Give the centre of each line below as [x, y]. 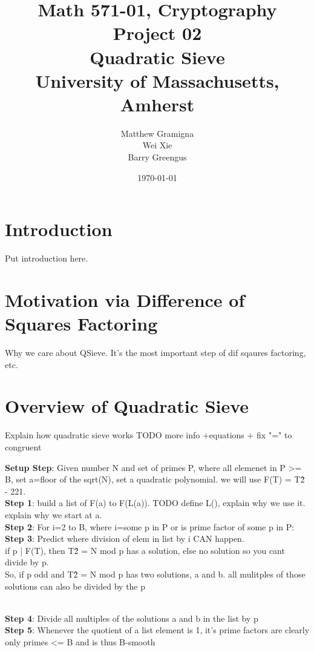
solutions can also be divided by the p [75, 586]
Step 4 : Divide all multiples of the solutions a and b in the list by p [132, 618]
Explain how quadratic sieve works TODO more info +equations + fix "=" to [149, 435]
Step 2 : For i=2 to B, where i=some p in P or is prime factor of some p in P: [150, 526]
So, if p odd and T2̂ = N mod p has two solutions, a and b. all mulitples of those [155, 574]
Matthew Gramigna [157, 133]
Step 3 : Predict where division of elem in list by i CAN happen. [125, 538]
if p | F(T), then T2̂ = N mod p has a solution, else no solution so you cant [145, 550]
